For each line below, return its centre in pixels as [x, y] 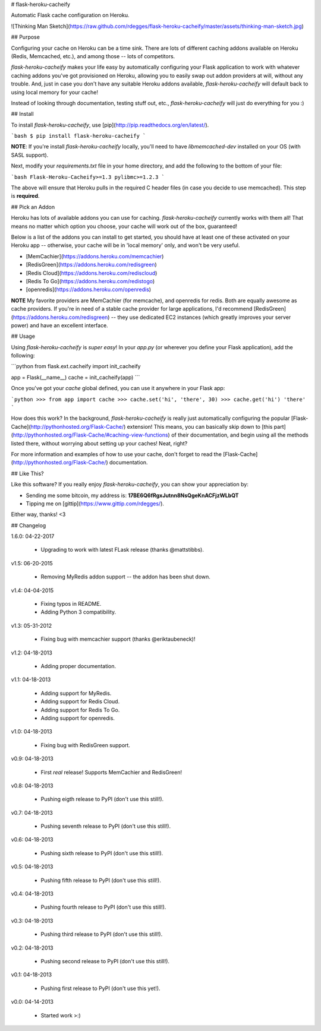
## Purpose [25, 37]
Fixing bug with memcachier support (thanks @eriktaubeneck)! [118, 639]
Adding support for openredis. [78, 718]
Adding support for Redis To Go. [80, 710]
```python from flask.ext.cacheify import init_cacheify [76, 366]
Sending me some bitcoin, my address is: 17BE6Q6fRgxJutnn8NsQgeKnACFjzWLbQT [132, 495]
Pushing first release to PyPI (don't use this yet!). [100, 988]
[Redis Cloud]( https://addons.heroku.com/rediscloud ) [92, 273]
